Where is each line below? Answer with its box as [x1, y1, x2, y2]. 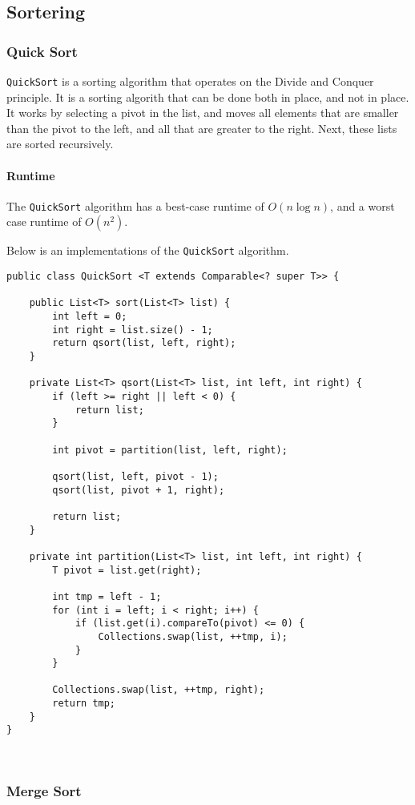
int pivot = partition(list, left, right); [52, 444, 288, 456]
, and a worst [330, 197, 395, 214]
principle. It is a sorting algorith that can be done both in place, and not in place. [6, 88, 409, 105]
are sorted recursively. [6, 135, 114, 152]
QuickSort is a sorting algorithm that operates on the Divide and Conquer [6, 73, 374, 89]
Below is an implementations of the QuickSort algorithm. [6, 242, 289, 259]
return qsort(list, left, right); [52, 337, 236, 349]
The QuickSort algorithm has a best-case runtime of [6, 197, 264, 214]
